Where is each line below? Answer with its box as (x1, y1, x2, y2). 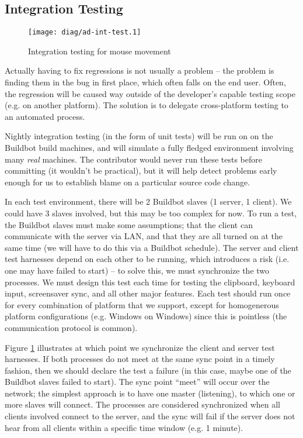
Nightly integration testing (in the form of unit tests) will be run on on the (5, 130, 273, 142)
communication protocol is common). (5, 321, 138, 333)
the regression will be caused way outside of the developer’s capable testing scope (5, 87, 295, 99)
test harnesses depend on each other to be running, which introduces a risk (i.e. (5, 253, 290, 265)
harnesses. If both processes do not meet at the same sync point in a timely (5, 353, 275, 365)
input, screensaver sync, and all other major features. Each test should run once (5, 287, 291, 299)
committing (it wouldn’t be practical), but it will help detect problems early (5, 164, 277, 177)
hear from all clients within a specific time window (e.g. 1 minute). (5, 421, 243, 433)
